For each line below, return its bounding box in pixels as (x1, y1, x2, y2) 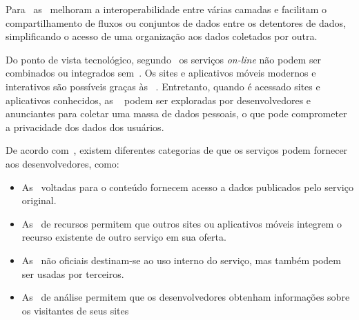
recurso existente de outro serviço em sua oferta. (21, 230, 226, 244)
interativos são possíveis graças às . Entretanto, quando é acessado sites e (6, 79, 320, 93)
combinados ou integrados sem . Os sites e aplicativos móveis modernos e (6, 66, 316, 80)
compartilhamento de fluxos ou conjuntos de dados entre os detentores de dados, (6, 15, 346, 30)
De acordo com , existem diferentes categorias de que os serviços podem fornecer (6, 143, 348, 157)
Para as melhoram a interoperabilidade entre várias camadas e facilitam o (6, 2, 327, 16)
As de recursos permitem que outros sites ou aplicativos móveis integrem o (21, 216, 342, 230)
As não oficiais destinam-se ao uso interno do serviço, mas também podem (21, 252, 341, 267)
